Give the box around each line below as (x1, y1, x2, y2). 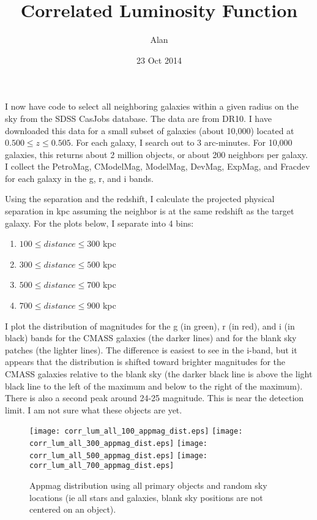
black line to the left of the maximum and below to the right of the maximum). (5, 379, 303, 392)
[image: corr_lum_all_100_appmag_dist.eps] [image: (29, 427, 243, 436)
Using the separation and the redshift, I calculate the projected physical (5, 192, 275, 205)
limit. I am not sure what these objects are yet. (5, 403, 182, 416)
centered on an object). (29, 503, 116, 516)
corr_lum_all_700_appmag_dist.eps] (29, 461, 174, 470)
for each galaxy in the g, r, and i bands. (5, 171, 154, 184)
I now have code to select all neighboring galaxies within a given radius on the (5, 100, 299, 113)
